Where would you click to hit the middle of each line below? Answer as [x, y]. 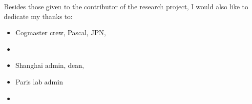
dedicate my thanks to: [38, 16]
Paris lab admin [39, 81]
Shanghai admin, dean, [50, 65]
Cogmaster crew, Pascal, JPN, [61, 32]
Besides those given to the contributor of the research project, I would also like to [126, 6]
